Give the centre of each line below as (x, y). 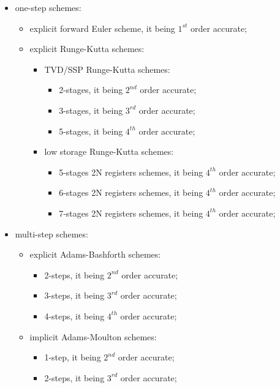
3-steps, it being (74, 295)
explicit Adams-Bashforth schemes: (95, 254)
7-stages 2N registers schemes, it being (131, 213)
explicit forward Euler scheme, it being (102, 28)
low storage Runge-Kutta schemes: (109, 151)
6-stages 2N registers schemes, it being (131, 192)
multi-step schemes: (51, 233)
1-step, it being (73, 357)
